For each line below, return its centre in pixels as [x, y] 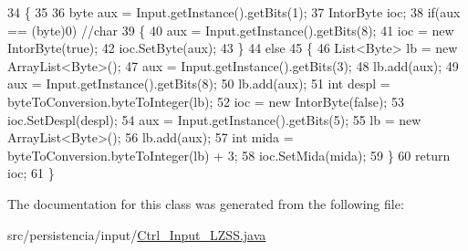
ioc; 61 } [31, 173]
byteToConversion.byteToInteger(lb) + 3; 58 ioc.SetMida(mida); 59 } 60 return [229, 155]
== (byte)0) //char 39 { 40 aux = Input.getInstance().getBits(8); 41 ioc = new [231, 30]
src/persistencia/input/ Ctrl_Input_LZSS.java [137, 234]
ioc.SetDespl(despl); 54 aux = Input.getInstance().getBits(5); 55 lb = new [214, 119]
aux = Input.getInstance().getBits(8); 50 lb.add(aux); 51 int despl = [199, 84]
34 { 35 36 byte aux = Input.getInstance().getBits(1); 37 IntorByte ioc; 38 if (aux [234, 12]
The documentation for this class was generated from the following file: [206, 203]
